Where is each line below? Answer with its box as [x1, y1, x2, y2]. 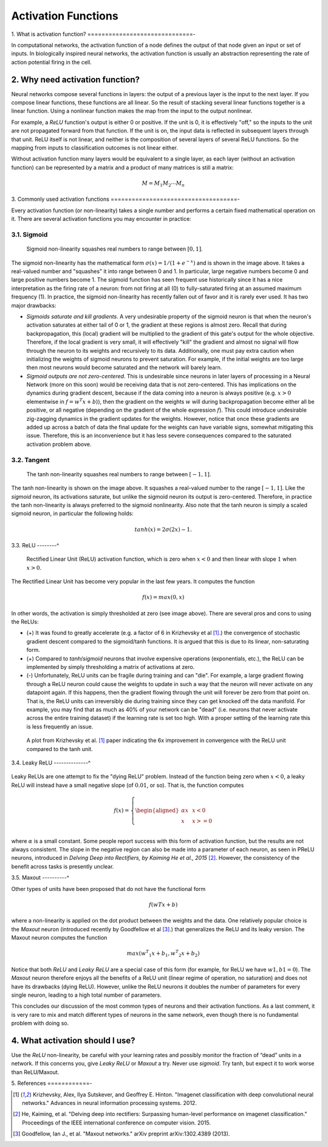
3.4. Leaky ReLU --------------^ [11, 759, 91, 766]
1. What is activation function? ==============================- [11, 30, 196, 38]
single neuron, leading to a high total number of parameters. [11, 991, 162, 999]
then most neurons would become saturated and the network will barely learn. [26, 364, 222, 371]
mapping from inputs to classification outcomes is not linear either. [11, 144, 179, 151]
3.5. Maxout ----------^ [11, 874, 70, 881]
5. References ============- [11, 1079, 92, 1087]
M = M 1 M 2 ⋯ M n [142, 179, 185, 188]
